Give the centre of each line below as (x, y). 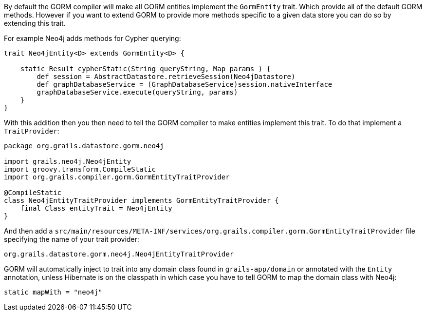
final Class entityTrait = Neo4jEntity (96, 208)
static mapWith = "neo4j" (53, 292)
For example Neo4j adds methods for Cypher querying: (93, 38)
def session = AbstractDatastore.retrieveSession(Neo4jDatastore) (166, 77)
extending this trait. (35, 23)
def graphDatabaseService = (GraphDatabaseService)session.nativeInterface (185, 84)
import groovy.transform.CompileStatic (80, 169)
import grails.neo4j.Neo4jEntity (68, 161)
